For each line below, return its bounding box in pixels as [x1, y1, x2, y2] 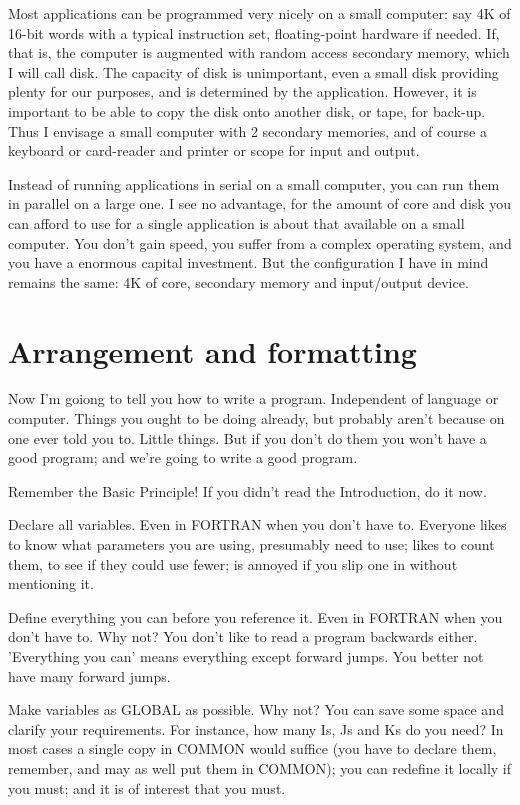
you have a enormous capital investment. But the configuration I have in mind [8, 252, 489, 273]
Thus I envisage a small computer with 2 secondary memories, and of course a [8, 120, 487, 141]
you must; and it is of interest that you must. [8, 777, 286, 798]
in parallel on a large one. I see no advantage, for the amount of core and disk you [8, 193, 512, 214]
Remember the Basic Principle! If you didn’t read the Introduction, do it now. [8, 480, 487, 501]
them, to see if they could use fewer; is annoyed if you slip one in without [8, 553, 458, 574]
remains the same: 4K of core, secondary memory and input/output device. [8, 271, 469, 292]
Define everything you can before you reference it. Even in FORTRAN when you [8, 606, 503, 627]
